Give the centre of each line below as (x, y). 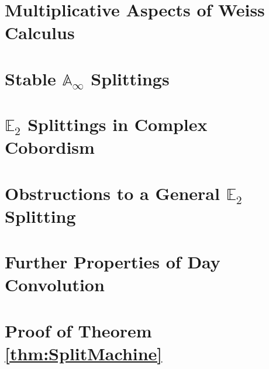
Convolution (55, 284)
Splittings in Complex (118, 124)
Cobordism (50, 147)
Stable (30, 78)
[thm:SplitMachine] (84, 353)
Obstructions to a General (112, 193)
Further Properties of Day (113, 262)
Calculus (40, 32)
